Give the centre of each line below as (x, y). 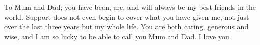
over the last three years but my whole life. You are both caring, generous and (126, 27)
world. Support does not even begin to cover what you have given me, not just (127, 16)
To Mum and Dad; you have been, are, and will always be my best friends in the (130, 7)
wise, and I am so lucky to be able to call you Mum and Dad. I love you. (118, 36)
